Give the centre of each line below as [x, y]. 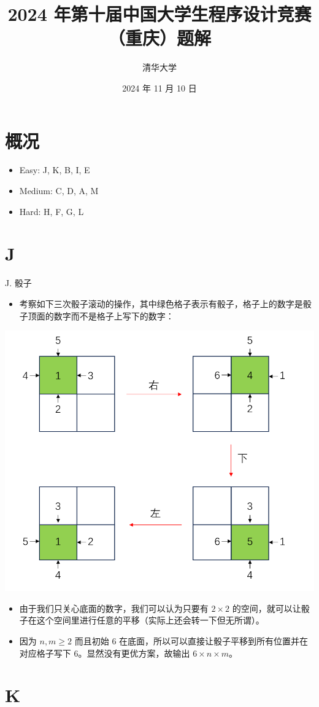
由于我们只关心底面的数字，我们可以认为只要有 [114, 608]
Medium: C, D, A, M [59, 191]
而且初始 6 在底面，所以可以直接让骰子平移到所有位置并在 [191, 640]
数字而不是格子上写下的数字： [114, 315]
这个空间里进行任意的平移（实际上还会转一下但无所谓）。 [150, 620]
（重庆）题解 [159, 38]
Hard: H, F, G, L [52, 211]
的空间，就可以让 [267, 608]
